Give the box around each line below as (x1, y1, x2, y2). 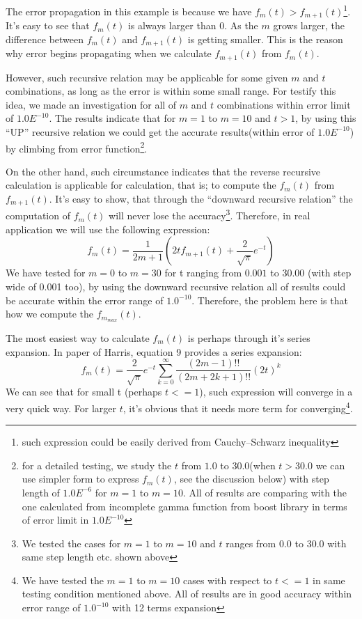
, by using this (295, 111, 356, 125)
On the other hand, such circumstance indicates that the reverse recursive (6, 164, 321, 178)
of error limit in (22, 512, 89, 527)
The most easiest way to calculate (6, 330, 150, 345)
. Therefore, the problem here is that (191, 292, 348, 307)
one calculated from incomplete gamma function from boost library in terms (22, 499, 347, 513)
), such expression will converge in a (199, 384, 353, 399)
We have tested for (6, 265, 86, 280)
